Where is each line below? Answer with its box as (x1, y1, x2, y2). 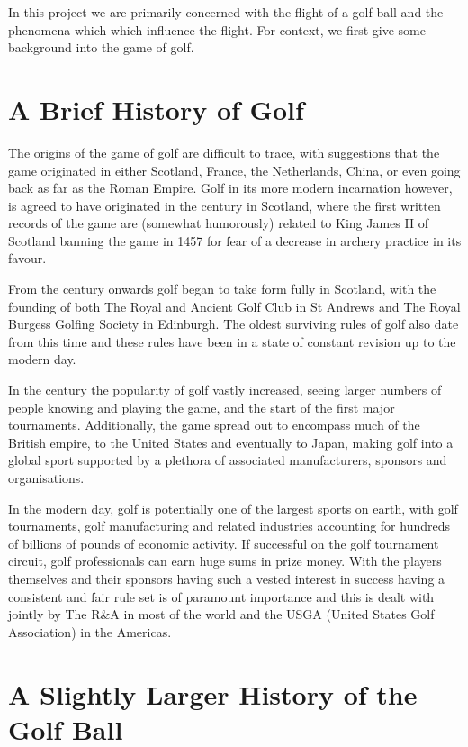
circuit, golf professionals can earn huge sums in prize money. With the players (8, 551, 442, 570)
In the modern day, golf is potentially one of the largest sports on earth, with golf (8, 498, 458, 517)
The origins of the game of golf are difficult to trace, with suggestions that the (8, 142, 440, 161)
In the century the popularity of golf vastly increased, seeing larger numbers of (8, 380, 442, 399)
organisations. (8, 469, 85, 487)
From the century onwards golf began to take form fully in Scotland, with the (8, 279, 436, 298)
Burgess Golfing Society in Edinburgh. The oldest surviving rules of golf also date (8, 314, 459, 333)
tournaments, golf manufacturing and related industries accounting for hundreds (8, 516, 451, 535)
